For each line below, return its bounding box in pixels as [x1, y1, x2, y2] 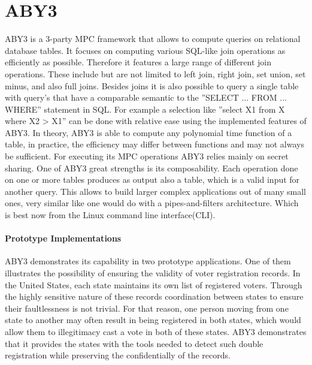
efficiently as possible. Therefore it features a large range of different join [5, 56, 272, 68]
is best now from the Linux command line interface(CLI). [5, 209, 216, 221]
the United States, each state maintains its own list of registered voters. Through [5, 278, 302, 291]
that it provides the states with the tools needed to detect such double [5, 337, 263, 349]
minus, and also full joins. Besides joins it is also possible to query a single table [5, 79, 299, 92]
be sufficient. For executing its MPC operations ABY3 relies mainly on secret [5, 150, 289, 162]
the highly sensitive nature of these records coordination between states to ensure [5, 290, 304, 303]
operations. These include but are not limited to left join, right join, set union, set [5, 67, 306, 80]
